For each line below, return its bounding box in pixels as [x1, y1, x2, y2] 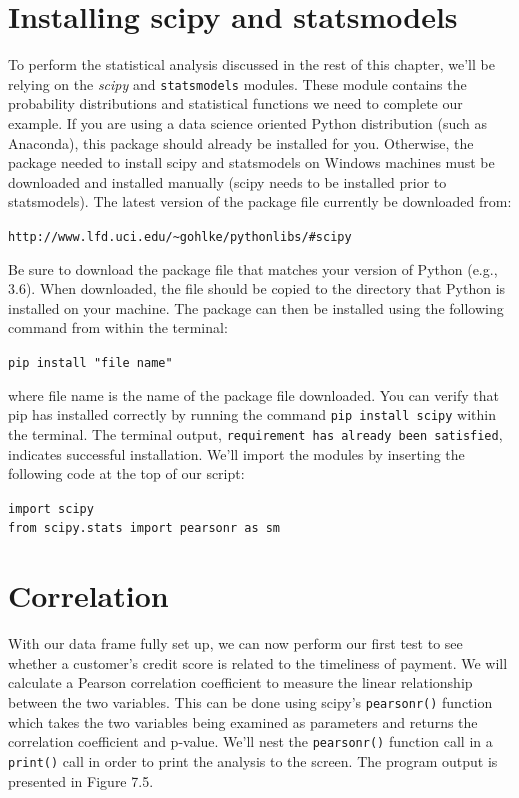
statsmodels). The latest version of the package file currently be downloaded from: [8, 191, 512, 212]
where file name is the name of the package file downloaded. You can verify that [8, 384, 499, 405]
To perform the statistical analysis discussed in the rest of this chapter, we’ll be [8, 54, 495, 75]
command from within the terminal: [8, 317, 228, 338]
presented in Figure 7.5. [8, 770, 154, 791]
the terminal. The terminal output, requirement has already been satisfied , [8, 423, 503, 444]
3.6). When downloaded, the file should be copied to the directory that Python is [8, 278, 506, 299]
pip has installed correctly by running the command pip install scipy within [8, 404, 496, 425]
